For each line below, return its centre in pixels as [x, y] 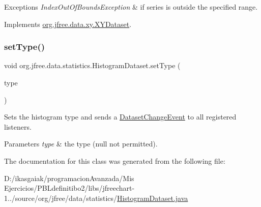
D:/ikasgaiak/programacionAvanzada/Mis [69, 178]
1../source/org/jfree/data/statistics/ [61, 198]
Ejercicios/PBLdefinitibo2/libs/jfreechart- [69, 188]
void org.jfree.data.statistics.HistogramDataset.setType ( [92, 65]
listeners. [18, 126]
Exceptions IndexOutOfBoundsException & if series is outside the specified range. [131, 7]
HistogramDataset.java [153, 198]
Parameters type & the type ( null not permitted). [81, 144]
